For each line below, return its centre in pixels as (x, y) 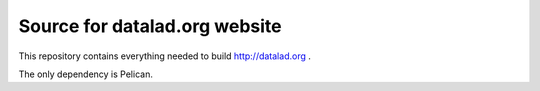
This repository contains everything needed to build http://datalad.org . (165, 56)
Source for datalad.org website (150, 26)
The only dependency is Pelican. (86, 74)
